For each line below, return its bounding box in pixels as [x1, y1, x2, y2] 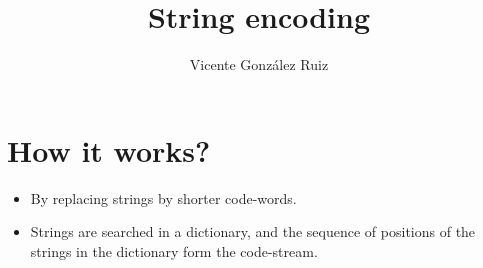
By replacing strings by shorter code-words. [30, 187, 297, 208]
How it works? [7, 129, 211, 170]
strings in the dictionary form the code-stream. [30, 240, 318, 261]
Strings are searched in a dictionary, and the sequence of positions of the [30, 221, 476, 242]
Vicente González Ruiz [189, 54, 329, 75]
